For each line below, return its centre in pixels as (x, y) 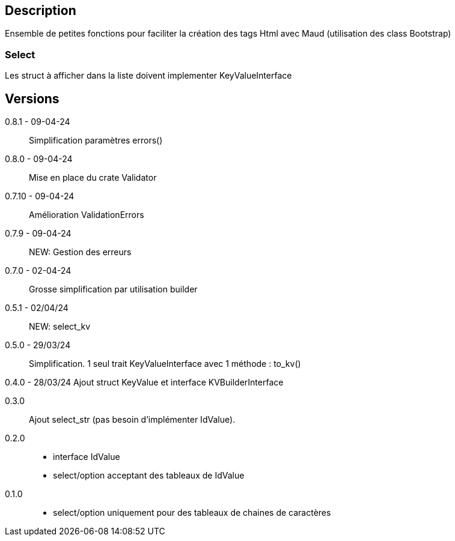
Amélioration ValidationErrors (87, 215)
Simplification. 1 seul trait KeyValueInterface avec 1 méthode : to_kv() (165, 364)
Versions (32, 98)
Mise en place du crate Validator (93, 178)
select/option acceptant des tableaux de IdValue (149, 476)
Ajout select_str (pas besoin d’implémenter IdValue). (132, 420)
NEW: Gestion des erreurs (80, 252)
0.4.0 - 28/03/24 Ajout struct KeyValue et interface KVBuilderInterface (144, 382)
